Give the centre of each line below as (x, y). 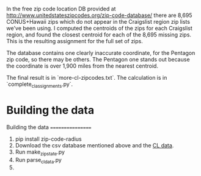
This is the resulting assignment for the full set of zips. (75, 41)
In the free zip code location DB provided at (61, 9)
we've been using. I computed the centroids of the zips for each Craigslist (99, 28)
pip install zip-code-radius (49, 139)
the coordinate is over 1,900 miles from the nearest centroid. (82, 66)
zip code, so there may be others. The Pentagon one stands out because (98, 59)
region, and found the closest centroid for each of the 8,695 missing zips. (99, 35)
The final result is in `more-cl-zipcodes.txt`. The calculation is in (87, 78)
